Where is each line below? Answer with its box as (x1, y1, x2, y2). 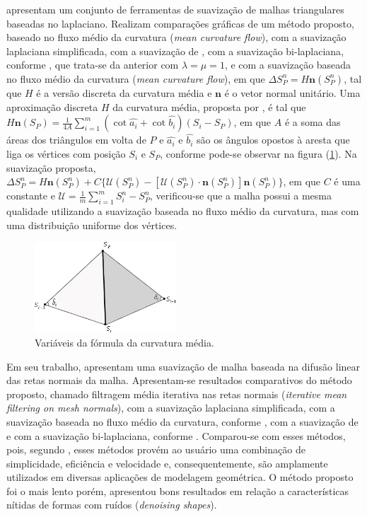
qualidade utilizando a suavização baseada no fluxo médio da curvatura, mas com (6, 203, 359, 218)
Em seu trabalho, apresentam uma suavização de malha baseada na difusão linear (6, 359, 361, 373)
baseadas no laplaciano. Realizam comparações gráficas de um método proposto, (6, 16, 354, 30)
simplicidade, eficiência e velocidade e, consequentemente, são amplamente (6, 455, 328, 470)
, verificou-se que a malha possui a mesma (150, 188, 332, 203)
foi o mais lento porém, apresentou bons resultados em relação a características (6, 483, 349, 498)
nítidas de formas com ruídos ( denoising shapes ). (6, 497, 217, 512)
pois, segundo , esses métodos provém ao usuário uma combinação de (6, 442, 305, 457)
